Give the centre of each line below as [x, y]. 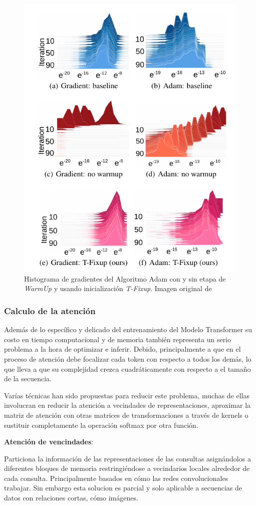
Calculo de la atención [50, 310]
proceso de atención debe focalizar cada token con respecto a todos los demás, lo [128, 358]
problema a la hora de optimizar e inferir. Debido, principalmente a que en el [122, 349]
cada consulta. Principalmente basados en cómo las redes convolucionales [116, 478]
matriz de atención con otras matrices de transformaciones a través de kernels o [126, 415]
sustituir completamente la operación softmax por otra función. [101, 425]
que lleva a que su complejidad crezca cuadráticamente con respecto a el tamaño [127, 368]
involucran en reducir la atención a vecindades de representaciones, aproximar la [127, 405]
